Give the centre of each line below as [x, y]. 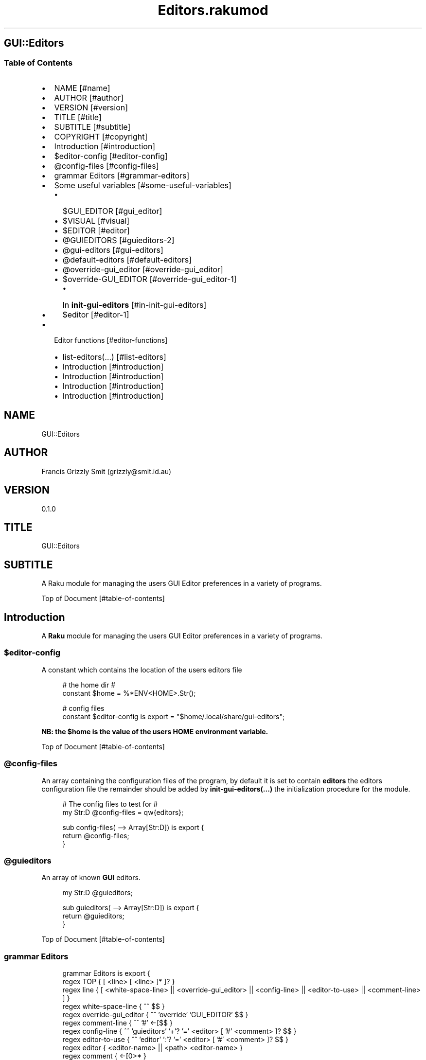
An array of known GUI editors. [91, 878]
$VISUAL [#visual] [96, 221]
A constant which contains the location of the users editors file [142, 670]
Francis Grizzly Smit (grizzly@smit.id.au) [106, 471]
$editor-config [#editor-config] [111, 156]
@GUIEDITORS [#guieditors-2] [118, 240]
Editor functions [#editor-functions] [111, 340]
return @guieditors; [93, 916]
